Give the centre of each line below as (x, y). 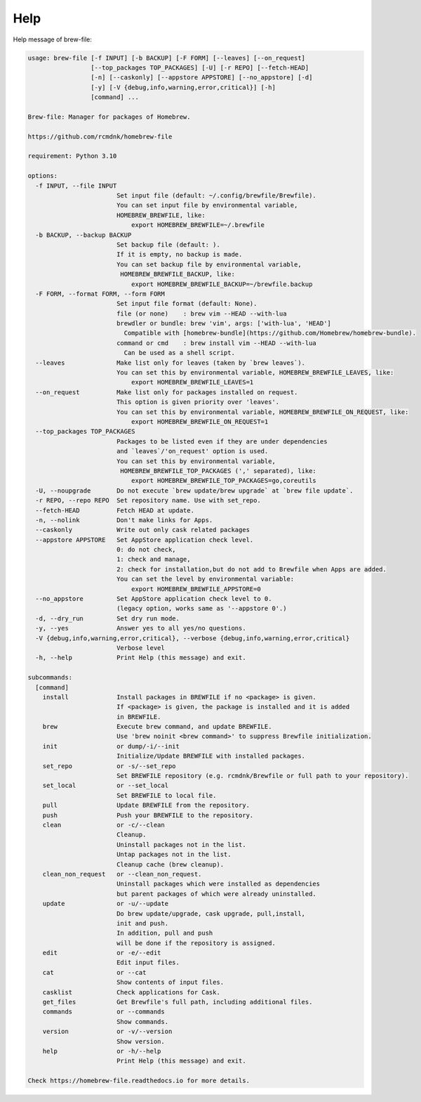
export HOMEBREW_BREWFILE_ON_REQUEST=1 (200, 421)
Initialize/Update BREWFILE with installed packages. (210, 756)
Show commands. (142, 1022)
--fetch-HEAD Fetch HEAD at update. (115, 510)
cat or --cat (94, 972)
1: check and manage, (153, 559)
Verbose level (140, 648)
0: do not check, (146, 550)
